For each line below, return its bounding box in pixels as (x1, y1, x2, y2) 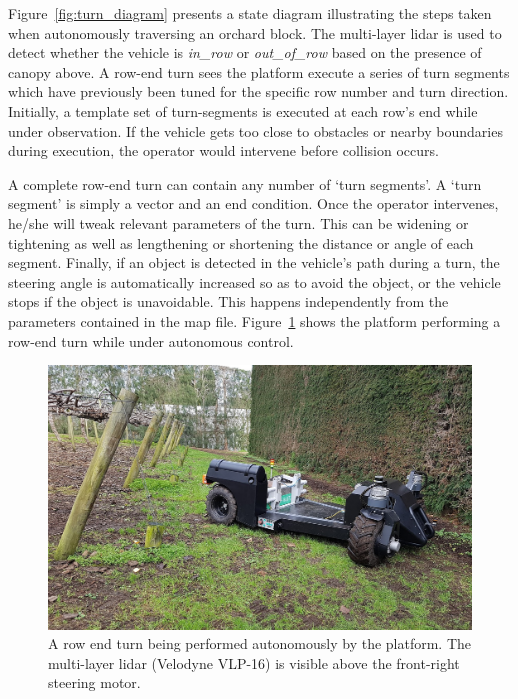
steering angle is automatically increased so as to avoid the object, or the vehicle (8, 271, 501, 292)
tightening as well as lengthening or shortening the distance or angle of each (8, 232, 474, 253)
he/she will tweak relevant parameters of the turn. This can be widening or (8, 212, 469, 233)
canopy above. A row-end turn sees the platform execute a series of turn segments (8, 61, 510, 82)
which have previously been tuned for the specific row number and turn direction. (8, 81, 509, 102)
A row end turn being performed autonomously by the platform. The (48, 633, 472, 654)
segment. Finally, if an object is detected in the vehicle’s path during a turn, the (8, 252, 500, 273)
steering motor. (48, 672, 141, 693)
